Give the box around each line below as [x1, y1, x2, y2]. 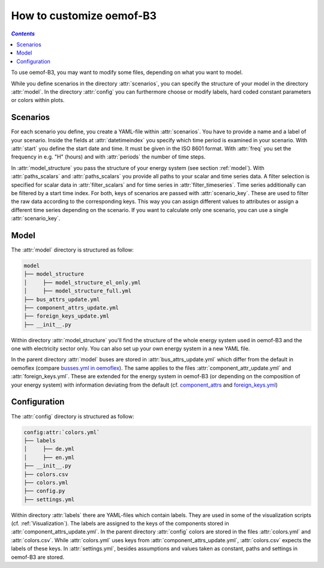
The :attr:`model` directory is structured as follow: [11, 246, 134, 253]
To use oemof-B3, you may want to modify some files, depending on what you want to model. [11, 69, 243, 76]
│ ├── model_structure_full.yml [23, 288, 132, 294]
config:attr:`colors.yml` [23, 429, 100, 435]
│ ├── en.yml [23, 454, 75, 461]
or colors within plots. [11, 97, 65, 104]
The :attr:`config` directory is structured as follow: [11, 412, 134, 420]
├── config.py [23, 488, 65, 495]
